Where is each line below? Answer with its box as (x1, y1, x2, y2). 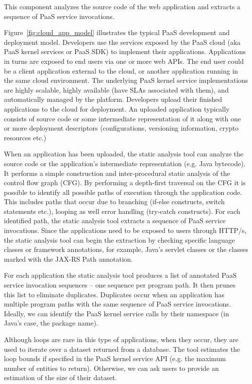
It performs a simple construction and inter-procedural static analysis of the (4, 168, 230, 178)
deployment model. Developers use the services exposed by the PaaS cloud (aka (4, 37, 241, 47)
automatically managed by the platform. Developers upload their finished (4, 94, 222, 104)
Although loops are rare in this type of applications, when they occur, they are (4, 334, 239, 344)
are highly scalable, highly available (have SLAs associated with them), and (4, 84, 229, 95)
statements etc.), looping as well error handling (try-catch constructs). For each (4, 206, 240, 216)
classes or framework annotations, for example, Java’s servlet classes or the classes (4, 244, 248, 254)
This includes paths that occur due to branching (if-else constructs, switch (4, 196, 225, 207)
